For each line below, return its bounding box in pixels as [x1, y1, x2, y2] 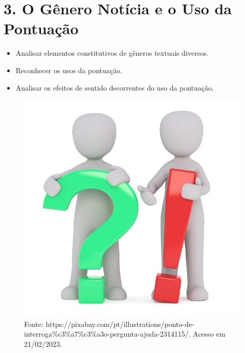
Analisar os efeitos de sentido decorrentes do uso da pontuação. [15, 82, 214, 93]
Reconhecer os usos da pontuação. [15, 64, 122, 75]
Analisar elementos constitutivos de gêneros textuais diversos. [15, 48, 209, 58]
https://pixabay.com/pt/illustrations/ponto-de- [46, 318, 194, 329]
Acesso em [193, 328, 226, 339]
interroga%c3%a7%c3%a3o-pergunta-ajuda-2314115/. [24, 328, 191, 339]
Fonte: [24, 318, 43, 329]
